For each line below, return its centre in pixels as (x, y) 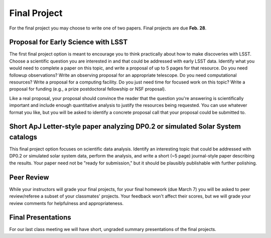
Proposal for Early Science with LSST (69, 42)
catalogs (23, 137)
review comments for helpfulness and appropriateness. (66, 203)
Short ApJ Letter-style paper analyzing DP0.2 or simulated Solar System (125, 127)
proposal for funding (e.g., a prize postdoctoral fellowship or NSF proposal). (88, 89)
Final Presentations (40, 217)
